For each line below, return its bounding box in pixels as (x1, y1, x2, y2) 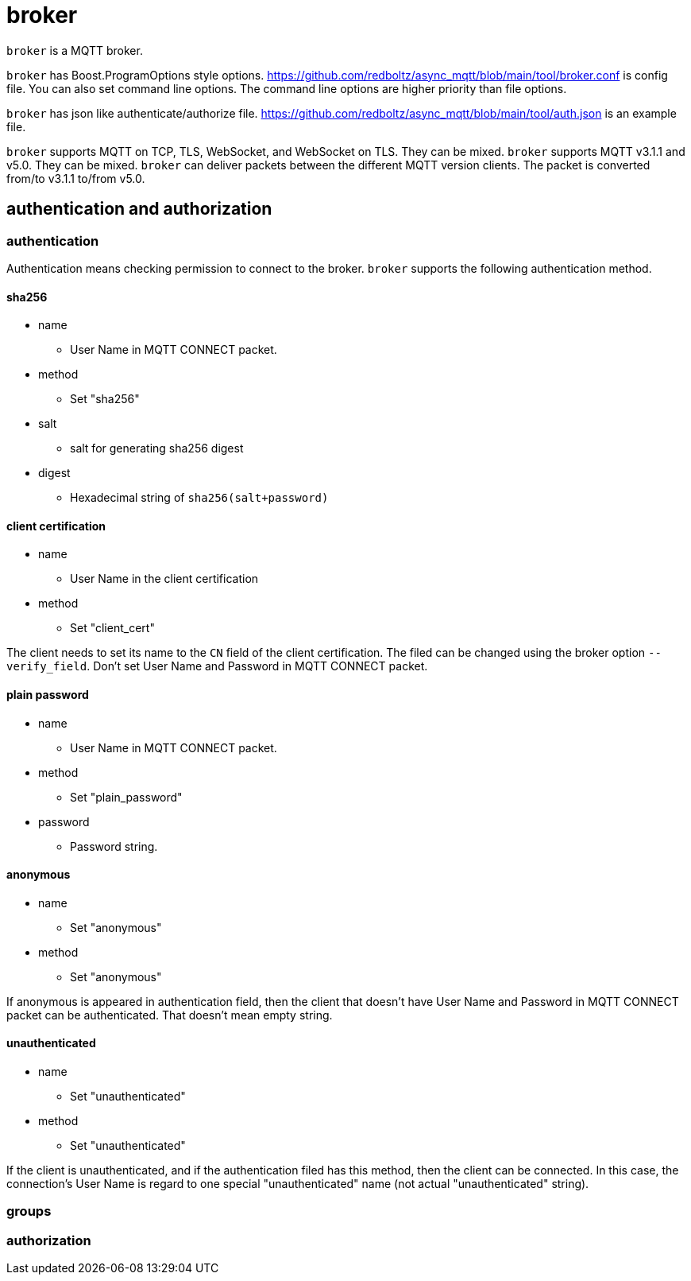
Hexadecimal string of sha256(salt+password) (70, 491, 329, 505)
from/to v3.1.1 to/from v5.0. (6, 171, 145, 185)
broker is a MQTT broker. (6, 43, 143, 57)
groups (6, 1203, 52, 1220)
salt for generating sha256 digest (70, 441, 244, 456)
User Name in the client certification (70, 572, 259, 586)
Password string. (70, 839, 158, 853)
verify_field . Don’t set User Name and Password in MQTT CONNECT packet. (6, 659, 428, 673)
